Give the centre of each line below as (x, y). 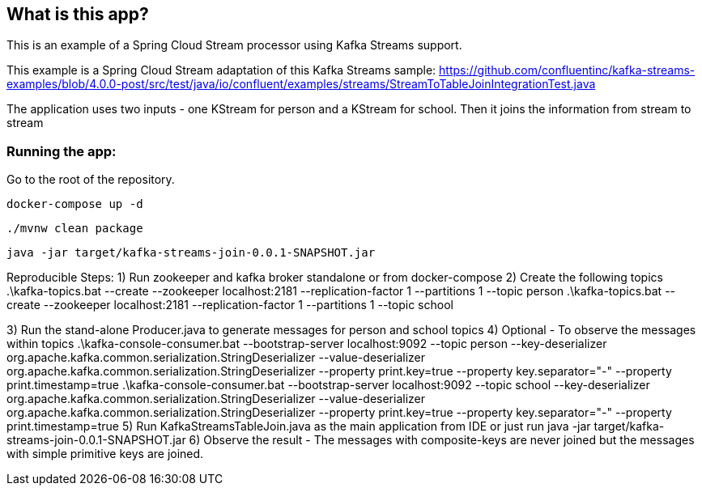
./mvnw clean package (75, 229)
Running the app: (62, 151)
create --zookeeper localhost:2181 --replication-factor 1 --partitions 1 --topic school (230, 305)
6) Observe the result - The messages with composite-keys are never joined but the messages (442, 440)
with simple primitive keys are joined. (105, 454)
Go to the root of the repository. (91, 180)
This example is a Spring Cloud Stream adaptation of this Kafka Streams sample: (221, 70)
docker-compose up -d (75, 204)
